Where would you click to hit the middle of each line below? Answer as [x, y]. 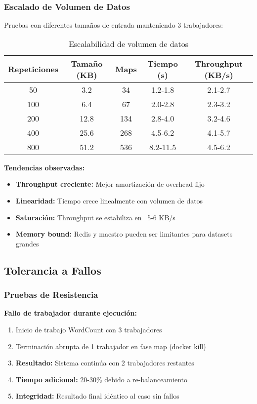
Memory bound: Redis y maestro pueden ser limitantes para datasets [124, 234]
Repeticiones [33, 69]
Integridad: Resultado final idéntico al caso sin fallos [97, 396]
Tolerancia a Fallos [53, 270]
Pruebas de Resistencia [51, 295]
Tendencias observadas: [44, 167]
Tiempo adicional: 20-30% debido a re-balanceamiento [101, 379]
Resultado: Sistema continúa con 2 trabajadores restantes [105, 363]
